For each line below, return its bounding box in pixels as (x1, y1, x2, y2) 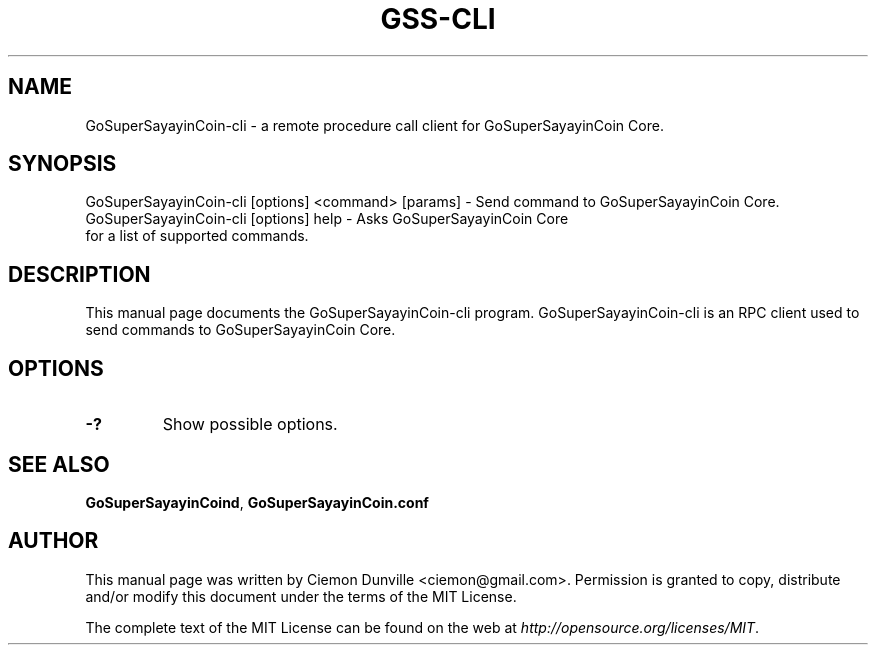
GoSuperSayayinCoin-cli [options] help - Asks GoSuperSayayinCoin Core (85, 210, 569, 228)
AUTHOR (8, 528, 99, 554)
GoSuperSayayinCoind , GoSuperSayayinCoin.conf (85, 493, 429, 511)
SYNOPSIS (8, 151, 117, 177)
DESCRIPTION (8, 261, 151, 287)
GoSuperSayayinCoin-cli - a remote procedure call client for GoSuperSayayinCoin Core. (85, 116, 664, 134)
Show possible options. (162, 414, 338, 435)
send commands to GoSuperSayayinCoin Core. (85, 321, 396, 339)
